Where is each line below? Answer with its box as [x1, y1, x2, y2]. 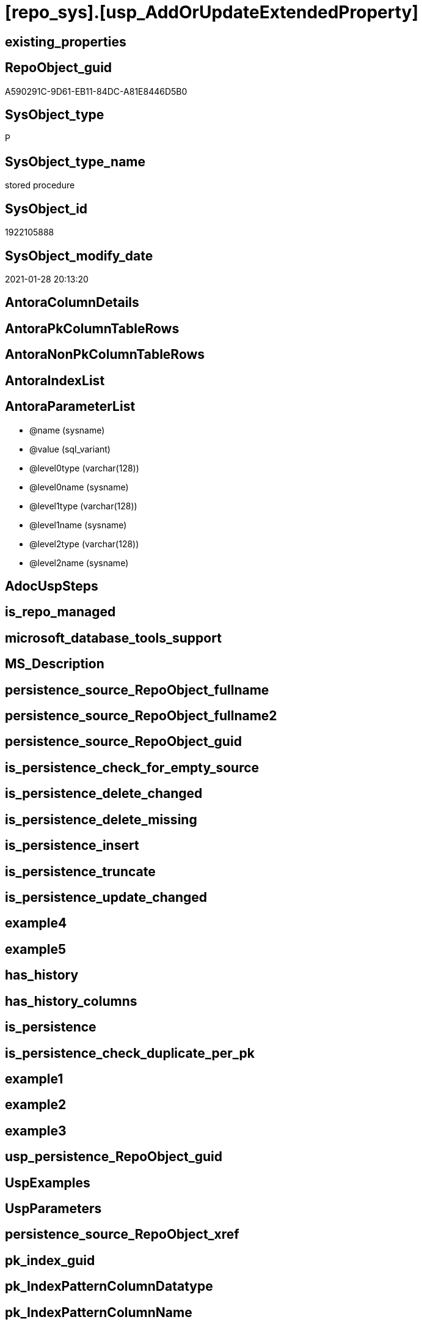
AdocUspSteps [5, 578, 98, 594]
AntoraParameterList [5, 399, 136, 415]
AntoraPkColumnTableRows [5, 320, 180, 336]
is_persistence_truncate [5, 863, 156, 879]
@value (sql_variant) [29, 443, 111, 454]
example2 [5, 1097, 67, 1113]
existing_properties [5, 34, 126, 50]
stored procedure [5, 180, 75, 191]
